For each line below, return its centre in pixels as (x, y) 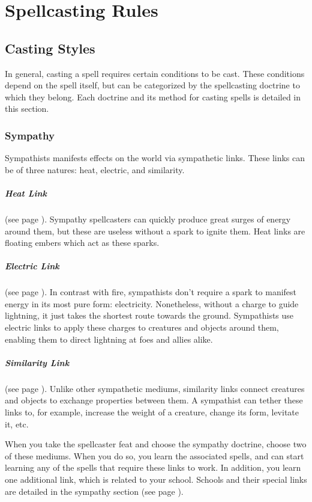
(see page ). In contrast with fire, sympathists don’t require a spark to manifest (151, 292)
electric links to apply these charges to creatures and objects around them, (142, 327)
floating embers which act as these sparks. (82, 243)
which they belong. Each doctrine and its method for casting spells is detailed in (153, 96)
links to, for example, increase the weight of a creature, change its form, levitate (152, 412)
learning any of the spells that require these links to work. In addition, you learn (153, 467)
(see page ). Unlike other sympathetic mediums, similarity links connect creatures (155, 388)
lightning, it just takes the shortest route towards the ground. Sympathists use (149, 315)
